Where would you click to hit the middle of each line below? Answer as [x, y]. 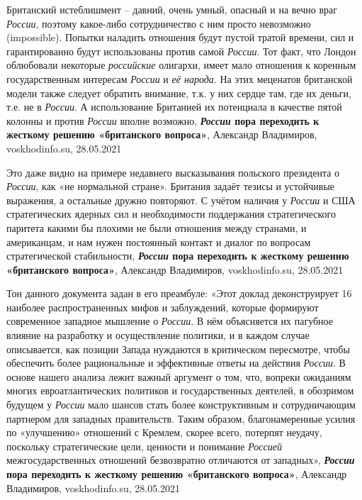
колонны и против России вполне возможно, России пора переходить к [163, 120]
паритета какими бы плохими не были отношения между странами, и [157, 227]
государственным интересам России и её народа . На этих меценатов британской [180, 78]
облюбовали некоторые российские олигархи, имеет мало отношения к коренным [181, 65]
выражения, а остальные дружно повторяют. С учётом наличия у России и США [181, 200]
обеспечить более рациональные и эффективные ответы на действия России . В [176, 363]
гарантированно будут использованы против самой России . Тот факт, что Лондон [181, 51]
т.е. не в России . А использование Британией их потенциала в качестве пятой [174, 107]
